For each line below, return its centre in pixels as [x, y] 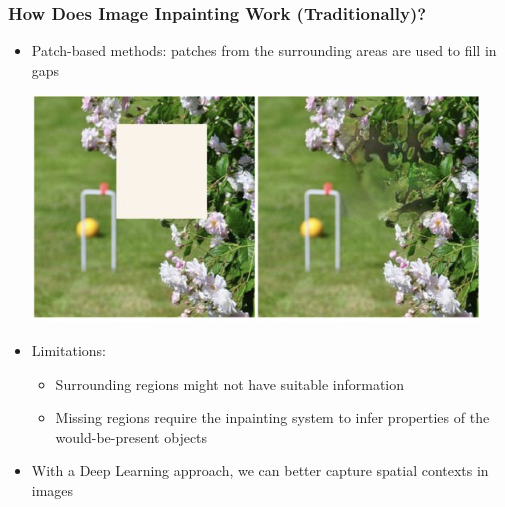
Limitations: [68, 350]
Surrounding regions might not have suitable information [230, 383]
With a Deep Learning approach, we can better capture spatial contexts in [260, 470]
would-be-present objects [131, 436]
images [52, 489]
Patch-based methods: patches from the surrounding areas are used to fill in [264, 50]
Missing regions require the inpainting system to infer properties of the [272, 417]
